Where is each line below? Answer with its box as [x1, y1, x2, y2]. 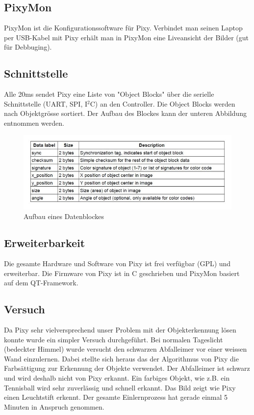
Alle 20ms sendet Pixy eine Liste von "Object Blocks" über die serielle [4, 89, 214, 99]
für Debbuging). [4, 42, 52, 52]
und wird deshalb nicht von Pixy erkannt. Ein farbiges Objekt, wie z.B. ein [4, 372, 230, 383]
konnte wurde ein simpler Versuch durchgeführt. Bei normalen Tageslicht [4, 334, 223, 344]
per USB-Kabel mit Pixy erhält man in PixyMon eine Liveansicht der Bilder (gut [4, 32, 249, 42]
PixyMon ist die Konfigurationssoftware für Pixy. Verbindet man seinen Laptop [4, 23, 243, 33]
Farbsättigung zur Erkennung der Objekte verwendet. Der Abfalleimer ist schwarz [4, 363, 250, 373]
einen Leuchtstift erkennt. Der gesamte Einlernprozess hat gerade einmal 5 [4, 392, 228, 402]
